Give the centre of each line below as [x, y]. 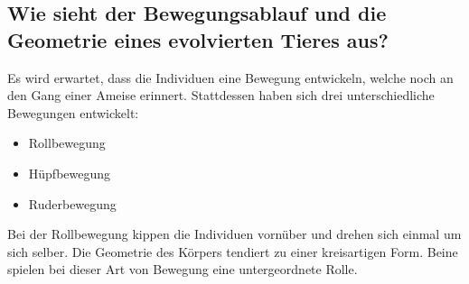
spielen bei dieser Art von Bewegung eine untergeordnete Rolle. [183, 269]
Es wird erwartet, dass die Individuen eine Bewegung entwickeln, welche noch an [230, 77]
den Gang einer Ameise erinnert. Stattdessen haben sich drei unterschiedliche [221, 95]
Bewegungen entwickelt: [73, 112]
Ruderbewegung [72, 203]
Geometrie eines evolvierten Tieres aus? [198, 39]
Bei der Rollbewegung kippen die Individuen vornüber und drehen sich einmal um [234, 234]
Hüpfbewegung [70, 173]
